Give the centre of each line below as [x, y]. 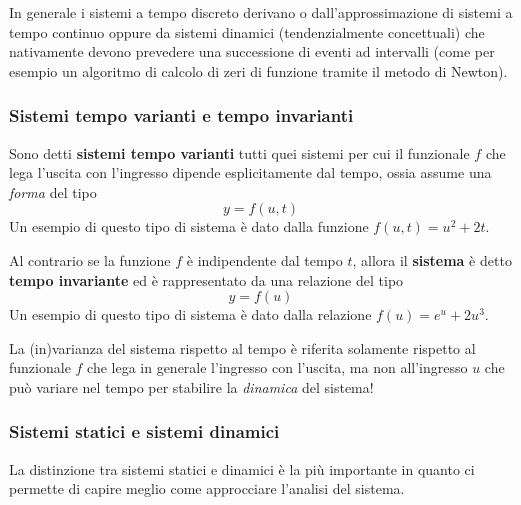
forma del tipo [53, 191]
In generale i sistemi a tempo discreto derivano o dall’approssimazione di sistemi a [261, 12]
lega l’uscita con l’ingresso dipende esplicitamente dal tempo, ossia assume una [250, 172]
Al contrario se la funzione [90, 259]
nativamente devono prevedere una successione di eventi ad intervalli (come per [252, 51]
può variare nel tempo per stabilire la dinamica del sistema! [191, 386]
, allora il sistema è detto [432, 259]
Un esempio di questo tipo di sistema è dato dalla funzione [189, 226]
